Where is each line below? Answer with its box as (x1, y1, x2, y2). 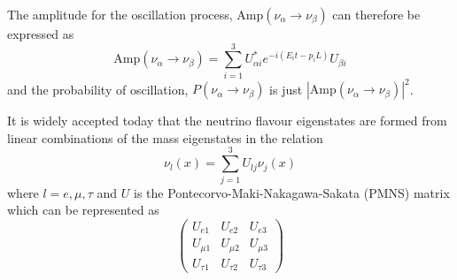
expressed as (7, 25, 74, 42)
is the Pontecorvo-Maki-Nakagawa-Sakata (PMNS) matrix (134, 183, 450, 201)
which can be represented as (7, 201, 159, 219)
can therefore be (332, 5, 421, 23)
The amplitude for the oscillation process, (7, 5, 233, 23)
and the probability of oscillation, (7, 79, 189, 98)
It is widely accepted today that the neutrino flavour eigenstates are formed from (7, 111, 447, 130)
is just (269, 79, 303, 98)
